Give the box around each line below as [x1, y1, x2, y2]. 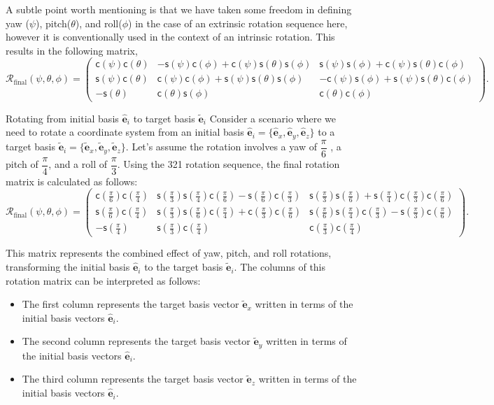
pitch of [6, 157, 38, 171]
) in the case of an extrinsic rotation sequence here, [128, 15, 348, 30]
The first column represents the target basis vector [22, 297, 239, 311]
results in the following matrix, [6, 43, 138, 57]
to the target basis [144, 260, 223, 274]
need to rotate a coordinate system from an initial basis [6, 125, 244, 139]
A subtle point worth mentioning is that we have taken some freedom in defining [6, 2, 352, 16]
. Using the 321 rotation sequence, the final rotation [117, 157, 340, 171]
